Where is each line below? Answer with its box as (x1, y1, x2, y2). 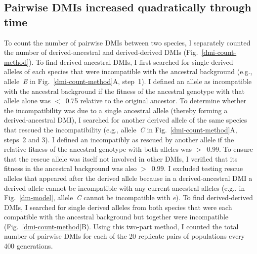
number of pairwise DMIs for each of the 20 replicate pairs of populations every (4, 231, 245, 241)
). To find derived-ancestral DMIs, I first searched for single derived (29, 56, 233, 67)
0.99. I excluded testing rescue (151, 163, 243, 173)
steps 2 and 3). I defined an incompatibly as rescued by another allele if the (4, 134, 234, 144)
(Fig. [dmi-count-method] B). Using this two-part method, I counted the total (4, 221, 239, 231)
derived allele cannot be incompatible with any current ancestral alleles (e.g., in (4, 182, 245, 193)
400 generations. (4, 241, 53, 251)
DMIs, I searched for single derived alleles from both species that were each (4, 202, 232, 212)
